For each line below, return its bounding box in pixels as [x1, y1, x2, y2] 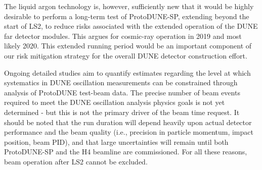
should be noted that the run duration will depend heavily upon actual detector [4, 117, 252, 127]
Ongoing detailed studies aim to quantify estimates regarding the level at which [4, 67, 251, 78]
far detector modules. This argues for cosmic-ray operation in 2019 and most [4, 30, 242, 41]
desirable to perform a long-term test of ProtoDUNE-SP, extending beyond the [4, 11, 249, 21]
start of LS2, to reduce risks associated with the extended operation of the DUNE [4, 21, 258, 31]
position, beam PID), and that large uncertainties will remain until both [4, 136, 229, 147]
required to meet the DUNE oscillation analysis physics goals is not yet [4, 97, 225, 107]
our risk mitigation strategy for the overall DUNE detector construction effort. [4, 50, 247, 61]
